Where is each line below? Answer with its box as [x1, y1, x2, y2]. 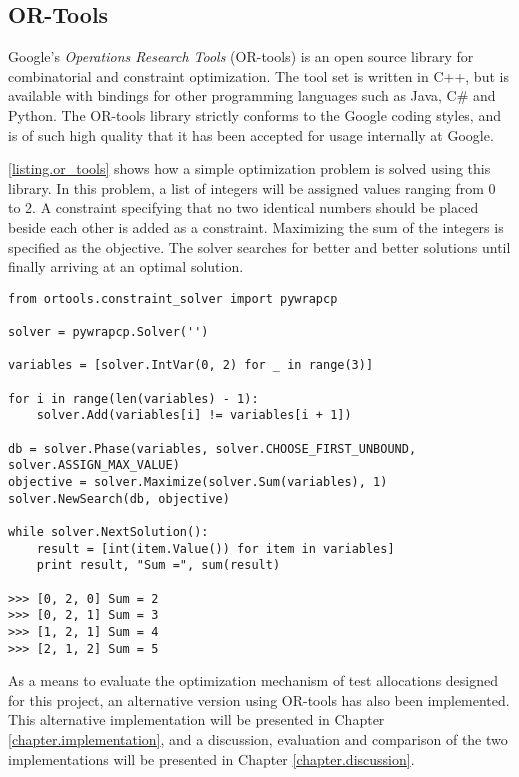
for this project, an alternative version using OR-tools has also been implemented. [8, 689, 510, 710]
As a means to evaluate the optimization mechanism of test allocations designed [8, 670, 499, 691]
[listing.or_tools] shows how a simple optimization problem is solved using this [8, 158, 491, 179]
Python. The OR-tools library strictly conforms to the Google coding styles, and [8, 104, 501, 125]
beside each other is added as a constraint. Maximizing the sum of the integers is [8, 216, 504, 237]
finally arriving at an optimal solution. [8, 256, 244, 277]
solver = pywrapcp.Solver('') [8, 325, 209, 340]
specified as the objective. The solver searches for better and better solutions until [8, 236, 511, 257]
